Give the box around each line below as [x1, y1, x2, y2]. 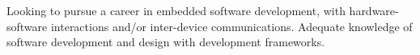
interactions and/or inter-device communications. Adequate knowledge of [50, 18, 413, 34]
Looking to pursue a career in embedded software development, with [6, 2, 346, 18]
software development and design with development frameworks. [6, 33, 325, 50]
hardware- [349, 2, 399, 18]
